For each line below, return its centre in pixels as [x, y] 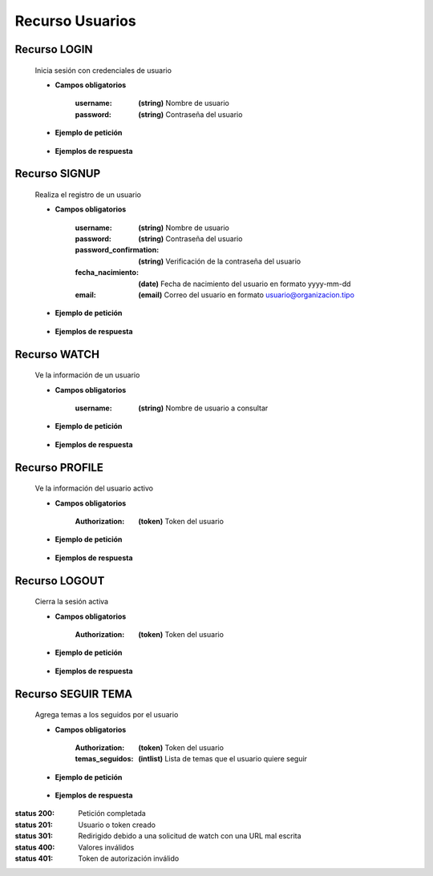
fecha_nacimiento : [107, 272]
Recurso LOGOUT [60, 581]
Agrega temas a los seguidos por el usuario [107, 715]
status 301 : [34, 836]
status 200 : [35, 813]
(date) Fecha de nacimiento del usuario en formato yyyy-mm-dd [245, 284]
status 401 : [34, 858]
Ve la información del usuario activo [94, 488]
